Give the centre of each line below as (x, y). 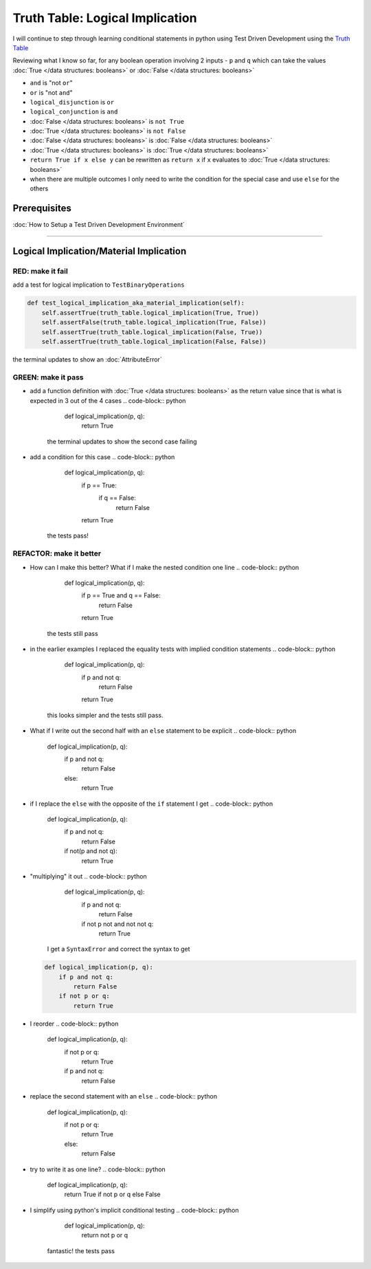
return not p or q (105, 1235)
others (39, 188)
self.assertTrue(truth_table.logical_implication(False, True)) (152, 332)
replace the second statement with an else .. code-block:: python (124, 1096)
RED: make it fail (40, 272)
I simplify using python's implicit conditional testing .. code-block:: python (134, 1210)
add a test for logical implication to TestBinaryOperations (99, 285)
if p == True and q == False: (121, 595)
